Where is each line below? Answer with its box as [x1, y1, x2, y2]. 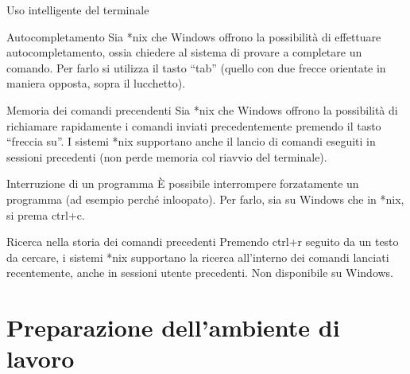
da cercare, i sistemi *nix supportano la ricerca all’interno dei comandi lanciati [6, 248, 389, 265]
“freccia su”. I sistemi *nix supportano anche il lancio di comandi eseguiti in [6, 133, 376, 150]
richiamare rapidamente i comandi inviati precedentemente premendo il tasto [6, 117, 381, 134]
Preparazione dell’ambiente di [6, 311, 340, 344]
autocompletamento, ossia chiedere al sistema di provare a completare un [6, 44, 362, 60]
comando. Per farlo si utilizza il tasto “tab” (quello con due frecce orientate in [6, 59, 386, 76]
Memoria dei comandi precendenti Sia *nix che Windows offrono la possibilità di [6, 101, 398, 118]
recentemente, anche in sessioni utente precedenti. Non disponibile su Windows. [6, 264, 394, 281]
